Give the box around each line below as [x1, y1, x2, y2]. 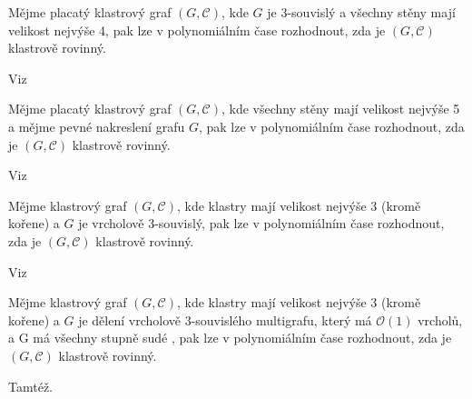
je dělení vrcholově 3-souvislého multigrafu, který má [78, 310, 372, 329]
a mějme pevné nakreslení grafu [8, 116, 185, 135]
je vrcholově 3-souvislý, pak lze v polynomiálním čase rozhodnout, [78, 214, 445, 233]
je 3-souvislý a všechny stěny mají [267, 3, 456, 21]
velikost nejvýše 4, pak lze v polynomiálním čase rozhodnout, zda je [8, 20, 386, 39]
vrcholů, [418, 310, 463, 329]
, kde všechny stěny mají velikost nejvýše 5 [221, 99, 460, 118]
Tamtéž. [8, 376, 53, 395]
